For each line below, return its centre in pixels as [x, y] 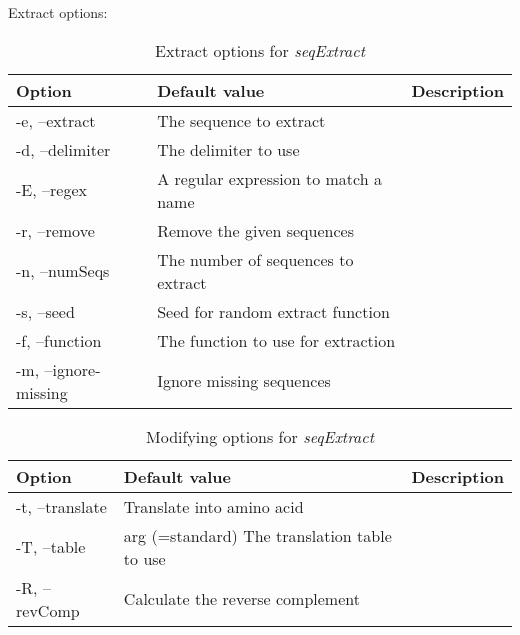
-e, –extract [56, 120]
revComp [48, 610]
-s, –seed [45, 311]
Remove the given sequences [255, 230]
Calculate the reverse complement [241, 599]
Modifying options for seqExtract [260, 436]
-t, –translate [61, 506]
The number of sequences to [255, 259]
